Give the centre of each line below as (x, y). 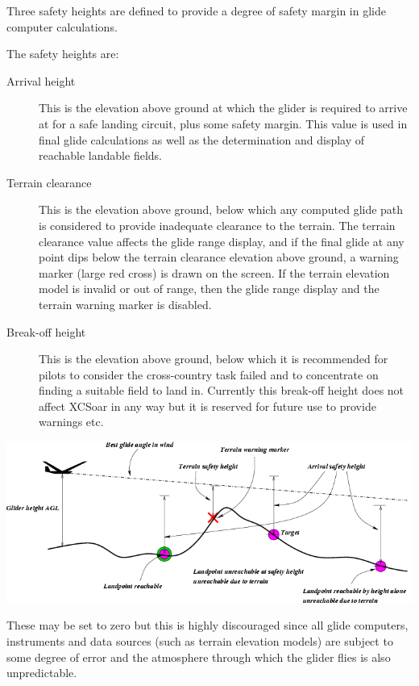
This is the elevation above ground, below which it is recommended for (214, 359)
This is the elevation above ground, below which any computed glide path (221, 209)
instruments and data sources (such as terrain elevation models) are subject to (200, 640)
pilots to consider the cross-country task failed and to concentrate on (209, 374)
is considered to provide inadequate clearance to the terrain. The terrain (217, 225)
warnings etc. (71, 422)
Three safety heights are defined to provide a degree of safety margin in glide (196, 10)
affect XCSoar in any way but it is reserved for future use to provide (207, 406)
